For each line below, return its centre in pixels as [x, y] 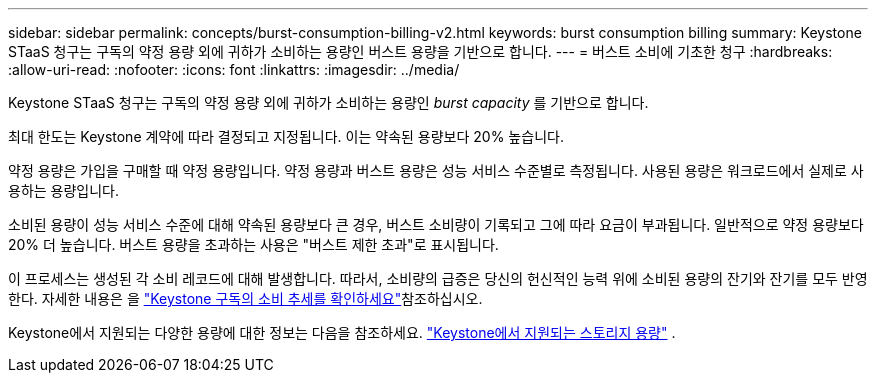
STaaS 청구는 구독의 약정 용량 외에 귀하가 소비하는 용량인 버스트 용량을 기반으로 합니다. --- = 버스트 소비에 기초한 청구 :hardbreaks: [420, 51]
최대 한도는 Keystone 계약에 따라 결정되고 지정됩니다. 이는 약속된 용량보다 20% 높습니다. [286, 136]
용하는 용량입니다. [64, 190]
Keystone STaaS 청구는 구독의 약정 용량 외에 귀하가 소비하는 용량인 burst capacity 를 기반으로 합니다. [328, 102]
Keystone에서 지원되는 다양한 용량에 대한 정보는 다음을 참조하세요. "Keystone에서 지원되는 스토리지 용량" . [342, 332]
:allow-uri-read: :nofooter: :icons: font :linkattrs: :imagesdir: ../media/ [234, 69]
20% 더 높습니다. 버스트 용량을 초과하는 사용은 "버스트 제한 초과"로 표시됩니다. [253, 244]
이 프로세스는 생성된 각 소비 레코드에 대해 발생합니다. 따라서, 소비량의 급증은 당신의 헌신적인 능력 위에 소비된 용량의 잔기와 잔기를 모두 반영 [438, 278]
